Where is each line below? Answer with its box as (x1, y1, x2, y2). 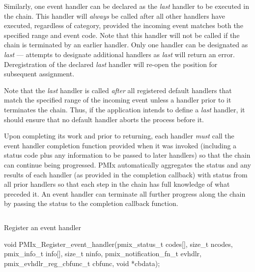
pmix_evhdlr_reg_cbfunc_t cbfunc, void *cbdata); (4, 258, 160, 269)
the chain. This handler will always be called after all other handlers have (4, 10, 225, 21)
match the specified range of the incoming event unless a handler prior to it (4, 95, 231, 105)
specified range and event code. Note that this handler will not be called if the (4, 30, 240, 40)
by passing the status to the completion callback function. (4, 198, 178, 208)
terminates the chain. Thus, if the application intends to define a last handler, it (4, 104, 245, 114)
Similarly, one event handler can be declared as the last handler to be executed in (4, 1, 249, 11)
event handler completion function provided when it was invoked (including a (4, 140, 237, 150)
